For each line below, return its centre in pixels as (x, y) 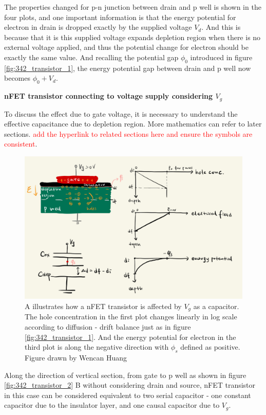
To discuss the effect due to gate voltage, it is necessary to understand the (121, 113)
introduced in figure (221, 57)
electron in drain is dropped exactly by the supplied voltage (98, 27)
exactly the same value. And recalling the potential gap (91, 57)
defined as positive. (210, 347)
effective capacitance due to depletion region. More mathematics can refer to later (133, 124)
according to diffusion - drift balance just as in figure (108, 327)
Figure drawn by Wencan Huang (76, 358)
